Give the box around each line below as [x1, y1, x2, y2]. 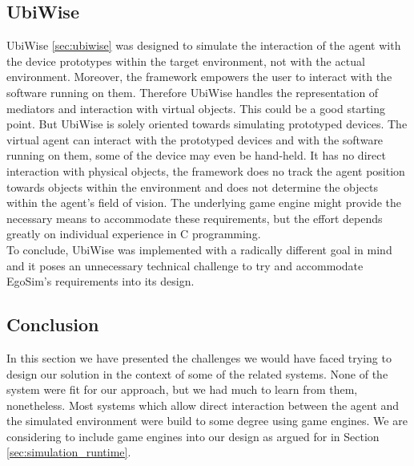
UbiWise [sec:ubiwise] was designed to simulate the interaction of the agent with [6, 37, 401, 54]
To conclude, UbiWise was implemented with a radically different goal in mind [6, 241, 392, 257]
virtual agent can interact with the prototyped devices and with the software [6, 131, 384, 148]
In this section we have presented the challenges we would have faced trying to [6, 349, 392, 366]
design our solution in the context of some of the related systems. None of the [6, 365, 388, 382]
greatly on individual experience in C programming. [6, 225, 261, 242]
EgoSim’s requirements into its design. [6, 273, 195, 290]
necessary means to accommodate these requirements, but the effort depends [6, 209, 383, 226]
